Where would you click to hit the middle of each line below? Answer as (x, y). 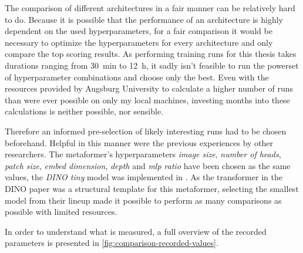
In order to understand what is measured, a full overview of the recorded (136, 231)
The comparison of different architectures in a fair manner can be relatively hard (150, 8)
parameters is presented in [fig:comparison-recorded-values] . (112, 243)
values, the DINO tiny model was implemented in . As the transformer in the (144, 177)
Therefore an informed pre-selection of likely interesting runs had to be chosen (146, 131)
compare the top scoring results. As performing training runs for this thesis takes (151, 54)
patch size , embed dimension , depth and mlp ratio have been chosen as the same (148, 165)
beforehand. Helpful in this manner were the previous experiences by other (139, 142)
